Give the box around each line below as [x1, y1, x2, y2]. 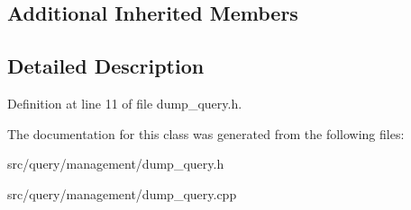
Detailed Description [7, 52, 205, 80]
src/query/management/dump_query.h [7, 154, 224, 173]
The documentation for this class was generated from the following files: [7, 124, 405, 143]
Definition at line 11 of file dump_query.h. [7, 93, 242, 112]
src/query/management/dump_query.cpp [7, 184, 237, 203]
